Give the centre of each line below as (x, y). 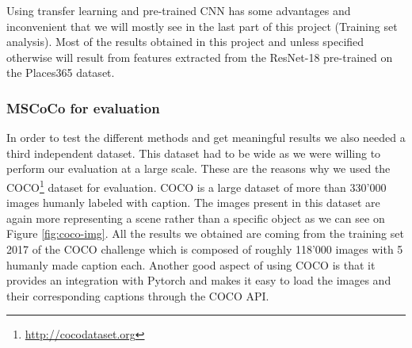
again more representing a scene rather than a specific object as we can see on (196, 218)
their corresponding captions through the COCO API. (138, 295)
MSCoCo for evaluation (83, 107)
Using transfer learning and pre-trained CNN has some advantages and (179, 10)
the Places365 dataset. (61, 73)
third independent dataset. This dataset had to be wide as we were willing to (194, 153)
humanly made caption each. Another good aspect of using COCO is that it (191, 264)
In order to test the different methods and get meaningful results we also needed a (206, 138)
